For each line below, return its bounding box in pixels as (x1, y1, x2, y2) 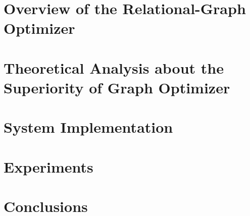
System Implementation (4, 117, 173, 137)
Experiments (4, 156, 93, 177)
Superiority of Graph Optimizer (4, 77, 230, 97)
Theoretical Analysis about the (4, 57, 224, 78)
